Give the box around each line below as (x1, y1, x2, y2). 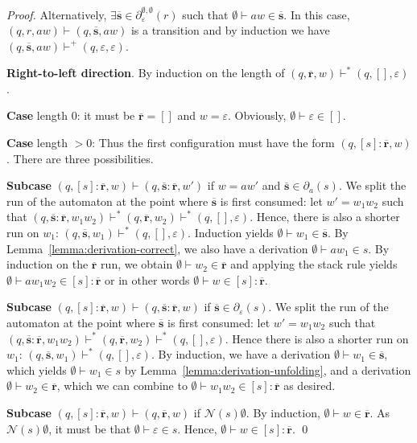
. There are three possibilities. (6, 150, 154, 166)
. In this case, (283, 6, 350, 23)
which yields (6, 361, 67, 378)
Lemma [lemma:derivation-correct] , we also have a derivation (6, 240, 308, 256)
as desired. (283, 377, 336, 394)
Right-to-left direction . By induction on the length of (6, 64, 285, 81)
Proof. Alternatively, (6, 6, 107, 23)
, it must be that (48, 420, 131, 437)
